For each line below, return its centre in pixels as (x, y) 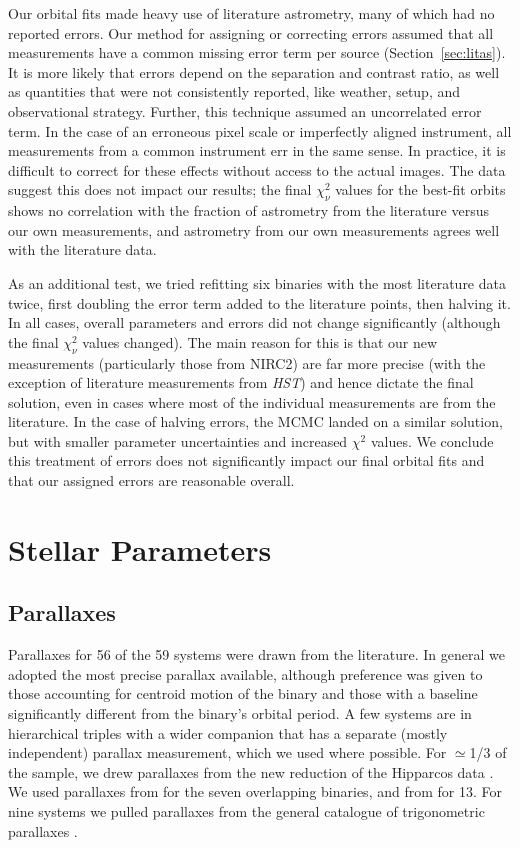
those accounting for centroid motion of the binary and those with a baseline (243, 693)
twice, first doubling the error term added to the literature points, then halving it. (259, 302)
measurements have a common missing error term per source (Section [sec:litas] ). (257, 52)
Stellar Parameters (140, 548)
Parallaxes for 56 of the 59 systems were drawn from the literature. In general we (256, 654)
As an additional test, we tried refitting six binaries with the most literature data (257, 282)
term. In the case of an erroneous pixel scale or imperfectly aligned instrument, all (260, 130)
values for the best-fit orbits (420, 189)
